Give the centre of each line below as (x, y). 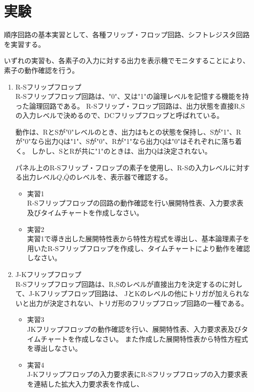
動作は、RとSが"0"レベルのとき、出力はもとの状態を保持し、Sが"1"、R (128, 131)
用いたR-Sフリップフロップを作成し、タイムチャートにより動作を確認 (138, 248)
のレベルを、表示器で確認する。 (120, 177)
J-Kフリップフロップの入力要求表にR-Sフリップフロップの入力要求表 (138, 374)
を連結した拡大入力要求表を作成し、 (85, 383)
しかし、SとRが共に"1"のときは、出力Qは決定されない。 (121, 151)
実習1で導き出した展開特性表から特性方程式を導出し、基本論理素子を (138, 239)
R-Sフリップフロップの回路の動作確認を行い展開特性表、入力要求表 (135, 203)
